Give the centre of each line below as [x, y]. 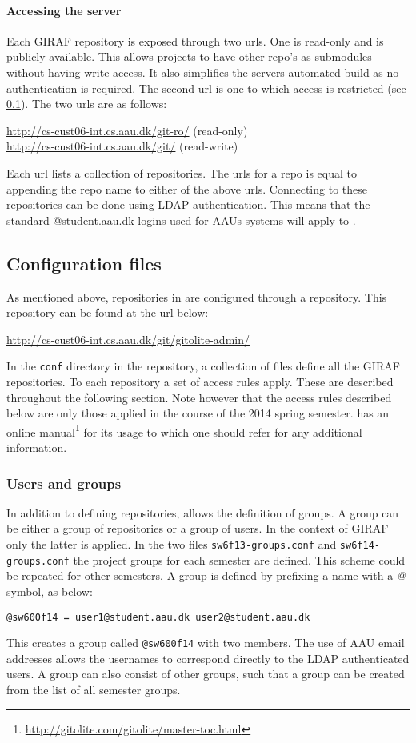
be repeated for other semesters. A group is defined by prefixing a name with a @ [206, 575]
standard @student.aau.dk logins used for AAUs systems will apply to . [181, 220]
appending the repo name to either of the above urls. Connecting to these [187, 188]
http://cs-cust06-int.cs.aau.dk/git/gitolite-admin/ [128, 339]
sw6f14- [360, 545]
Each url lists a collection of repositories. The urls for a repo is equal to [182, 172]
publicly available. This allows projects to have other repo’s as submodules [189, 56]
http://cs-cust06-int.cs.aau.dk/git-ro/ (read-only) [127, 130]
